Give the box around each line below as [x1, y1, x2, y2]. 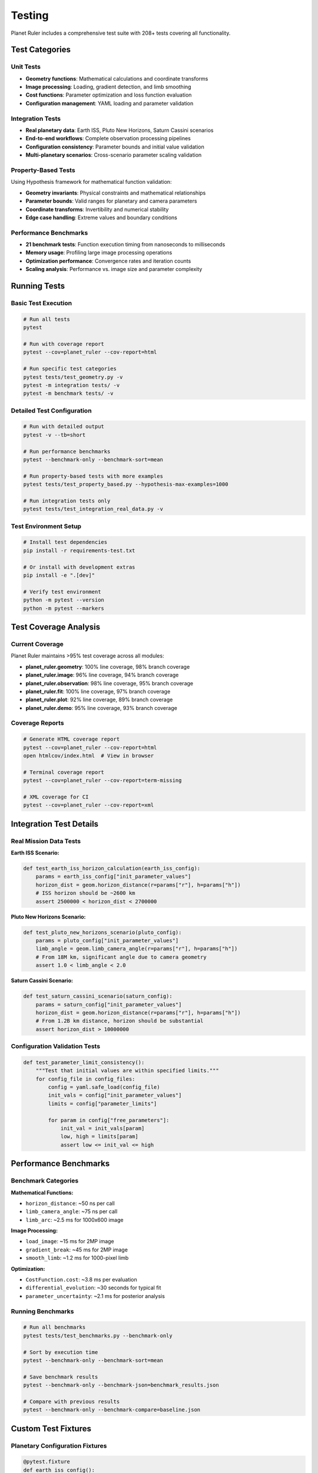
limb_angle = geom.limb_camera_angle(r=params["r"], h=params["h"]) [35, 946, 238, 952]
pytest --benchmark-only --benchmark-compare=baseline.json [23, 1406, 201, 1413]
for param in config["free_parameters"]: [48, 1117, 170, 1124]
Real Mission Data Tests [11, 837, 81, 845]
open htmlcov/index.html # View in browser [23, 752, 154, 759]
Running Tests [11, 281, 65, 291]
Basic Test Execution [11, 299, 72, 307]
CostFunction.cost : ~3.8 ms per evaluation [25, 1276, 138, 1283]
